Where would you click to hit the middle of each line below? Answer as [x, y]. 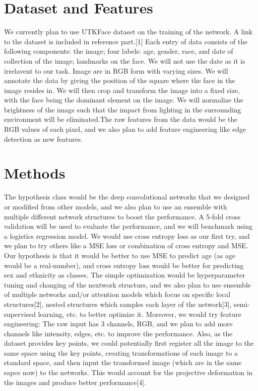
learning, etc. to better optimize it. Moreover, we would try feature [140, 314]
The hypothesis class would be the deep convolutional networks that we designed [127, 197]
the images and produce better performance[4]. [75, 382]
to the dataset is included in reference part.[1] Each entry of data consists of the [126, 41]
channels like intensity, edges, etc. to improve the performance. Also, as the [118, 333]
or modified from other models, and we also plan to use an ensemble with [116, 206]
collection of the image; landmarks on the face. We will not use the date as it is [125, 60]
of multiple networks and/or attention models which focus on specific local [117, 294]
